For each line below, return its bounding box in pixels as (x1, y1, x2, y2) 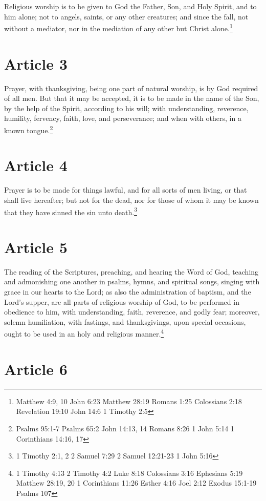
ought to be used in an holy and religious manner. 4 (4, 327, 164, 339)
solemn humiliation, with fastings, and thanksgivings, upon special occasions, (4, 316, 246, 327)
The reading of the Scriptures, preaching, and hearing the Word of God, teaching (4, 266, 259, 277)
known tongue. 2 (4, 123, 53, 135)
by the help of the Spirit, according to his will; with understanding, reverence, (4, 102, 249, 113)
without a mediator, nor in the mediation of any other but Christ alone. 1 (4, 22, 233, 33)
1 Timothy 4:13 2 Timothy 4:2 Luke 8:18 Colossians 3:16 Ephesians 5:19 (16, 467, 243, 478)
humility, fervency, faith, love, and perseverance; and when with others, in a (4, 113, 241, 123)
